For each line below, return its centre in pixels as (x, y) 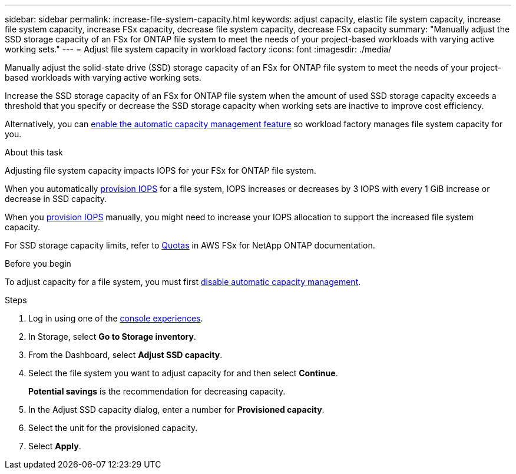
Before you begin (38, 263)
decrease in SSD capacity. (56, 199)
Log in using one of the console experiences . (116, 318)
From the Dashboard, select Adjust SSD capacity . (125, 355)
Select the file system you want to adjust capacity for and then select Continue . (183, 373)
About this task (34, 152)
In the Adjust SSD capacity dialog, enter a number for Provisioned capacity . (176, 410)
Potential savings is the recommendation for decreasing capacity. (157, 391)
